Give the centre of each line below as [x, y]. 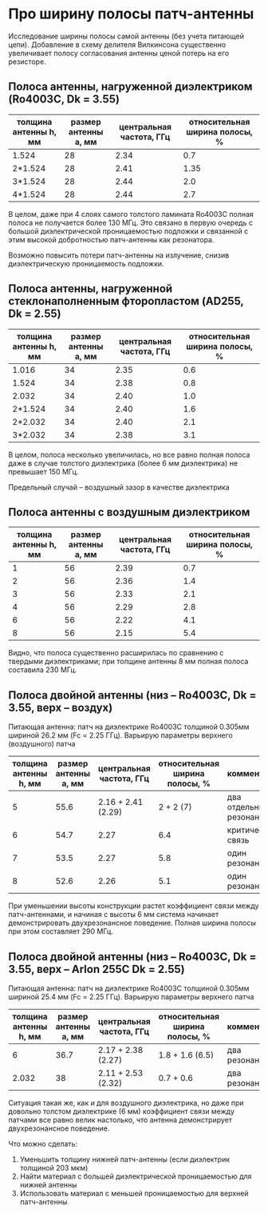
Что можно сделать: [43, 1144]
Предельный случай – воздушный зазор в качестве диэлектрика [119, 487]
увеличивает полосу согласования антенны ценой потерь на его [119, 53]
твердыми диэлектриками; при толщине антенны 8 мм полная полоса [128, 662]
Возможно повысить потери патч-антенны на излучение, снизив [119, 255]
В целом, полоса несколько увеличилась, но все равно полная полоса [129, 454]
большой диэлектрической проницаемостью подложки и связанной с [128, 231]
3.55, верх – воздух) [61, 708]
